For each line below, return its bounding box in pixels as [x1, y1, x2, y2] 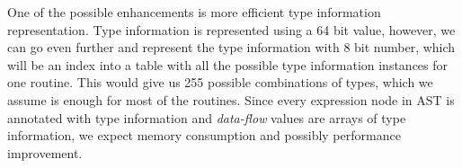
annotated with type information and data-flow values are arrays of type [7, 108, 406, 127]
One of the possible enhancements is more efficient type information [7, 3, 381, 21]
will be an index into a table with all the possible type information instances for [7, 55, 449, 74]
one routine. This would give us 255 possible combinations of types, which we [7, 73, 433, 92]
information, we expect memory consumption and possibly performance [7, 126, 401, 145]
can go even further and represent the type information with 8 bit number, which [7, 38, 456, 57]
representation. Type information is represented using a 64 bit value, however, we [7, 20, 456, 39]
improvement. [7, 143, 83, 162]
